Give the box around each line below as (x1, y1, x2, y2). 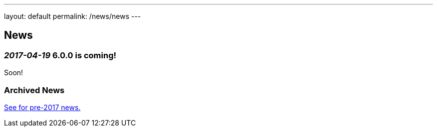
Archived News (4, 85, 65, 95)
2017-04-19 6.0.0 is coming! (4, 50, 116, 60)
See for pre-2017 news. (4, 103, 81, 112)
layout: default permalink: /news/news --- (4, 12, 141, 20)
